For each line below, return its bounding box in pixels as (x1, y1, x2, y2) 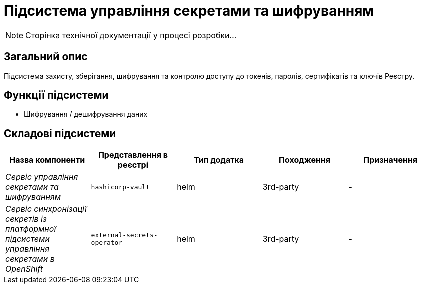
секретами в (5, 254, 55, 264)
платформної (5, 224, 56, 234)
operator (91, 239, 123, 247)
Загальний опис (4, 50, 88, 63)
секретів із (5, 214, 47, 224)
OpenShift (5, 264, 43, 274)
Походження (279, 155, 331, 165)
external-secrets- (91, 231, 158, 239)
